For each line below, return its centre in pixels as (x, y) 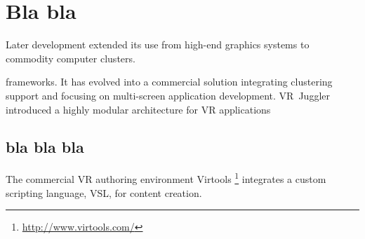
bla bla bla (45, 147)
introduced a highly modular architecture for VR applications (138, 109)
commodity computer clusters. (71, 58)
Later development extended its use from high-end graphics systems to (158, 45)
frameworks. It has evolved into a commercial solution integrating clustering (169, 82)
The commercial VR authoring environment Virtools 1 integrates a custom (166, 178)
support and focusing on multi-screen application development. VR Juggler (168, 95)
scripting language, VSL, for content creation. (104, 192)
